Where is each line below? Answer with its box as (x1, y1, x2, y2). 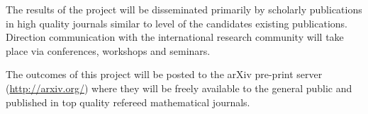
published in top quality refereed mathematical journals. (6, 94, 250, 109)
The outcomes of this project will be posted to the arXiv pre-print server (6, 67, 323, 82)
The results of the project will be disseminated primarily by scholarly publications (6, 2, 362, 16)
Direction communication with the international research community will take (6, 30, 344, 44)
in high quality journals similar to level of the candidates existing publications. (6, 15, 347, 30)
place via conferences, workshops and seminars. (6, 43, 211, 58)
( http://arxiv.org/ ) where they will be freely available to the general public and (6, 80, 352, 95)
